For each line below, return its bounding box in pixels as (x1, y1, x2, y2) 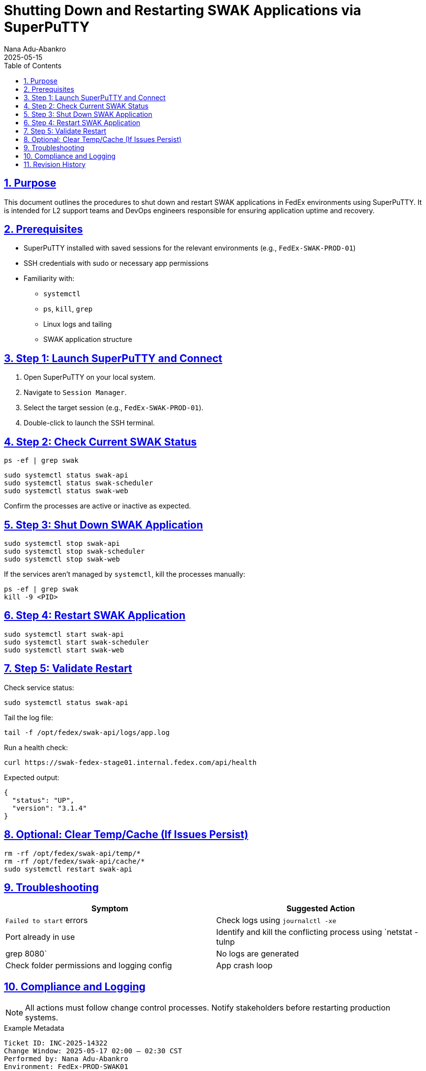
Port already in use (5, 932, 75, 942)
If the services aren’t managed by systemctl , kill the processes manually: (4, 569, 245, 578)
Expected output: (4, 773, 59, 782)
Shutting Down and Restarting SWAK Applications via (4, 2, 362, 19)
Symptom (91, 903, 128, 914)
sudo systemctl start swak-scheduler (4, 638, 149, 646)
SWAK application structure (43, 335, 132, 344)
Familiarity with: (24, 274, 75, 283)
